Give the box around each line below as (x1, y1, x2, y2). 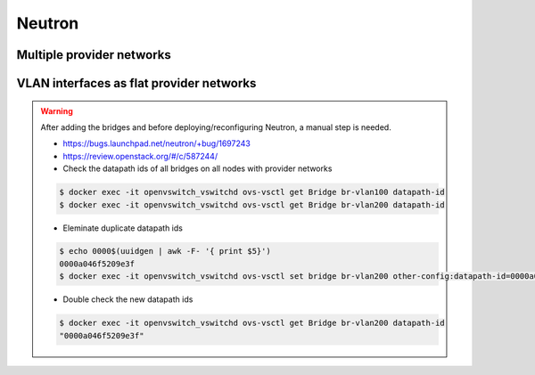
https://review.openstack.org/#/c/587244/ (62, 151, 218, 161)
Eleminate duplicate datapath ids (62, 223, 183, 233)
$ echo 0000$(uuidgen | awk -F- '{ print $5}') (59, 246, 271, 257)
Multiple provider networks (16, 47, 171, 62)
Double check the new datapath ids (62, 294, 193, 305)
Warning (40, 105, 73, 116)
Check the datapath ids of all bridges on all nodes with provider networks (62, 163, 333, 174)
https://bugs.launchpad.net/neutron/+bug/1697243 (62, 138, 251, 149)
